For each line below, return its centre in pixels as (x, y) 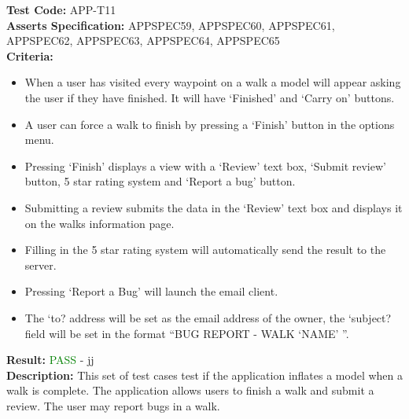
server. (41, 265)
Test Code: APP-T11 (61, 9)
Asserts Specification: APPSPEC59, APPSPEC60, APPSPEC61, (171, 25)
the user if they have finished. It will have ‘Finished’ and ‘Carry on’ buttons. (210, 97)
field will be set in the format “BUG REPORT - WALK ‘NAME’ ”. (187, 333)
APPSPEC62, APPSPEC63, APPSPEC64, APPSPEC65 (143, 40)
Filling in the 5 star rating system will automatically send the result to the (205, 250)
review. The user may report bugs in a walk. (113, 405)
